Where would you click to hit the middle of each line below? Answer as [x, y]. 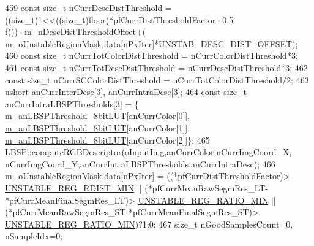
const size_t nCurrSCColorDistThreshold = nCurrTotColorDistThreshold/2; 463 [157, 79]
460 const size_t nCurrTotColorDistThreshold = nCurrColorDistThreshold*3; [151, 56]
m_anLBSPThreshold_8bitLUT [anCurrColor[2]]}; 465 [107, 140]
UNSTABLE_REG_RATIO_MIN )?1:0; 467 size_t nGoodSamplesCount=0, [149, 224]
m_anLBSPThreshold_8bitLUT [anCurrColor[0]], [98, 116]
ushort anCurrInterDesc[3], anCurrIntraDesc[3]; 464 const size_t [126, 92]
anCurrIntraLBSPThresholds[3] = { [72, 103]
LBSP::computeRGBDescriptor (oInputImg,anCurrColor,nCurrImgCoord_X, [148, 152]
